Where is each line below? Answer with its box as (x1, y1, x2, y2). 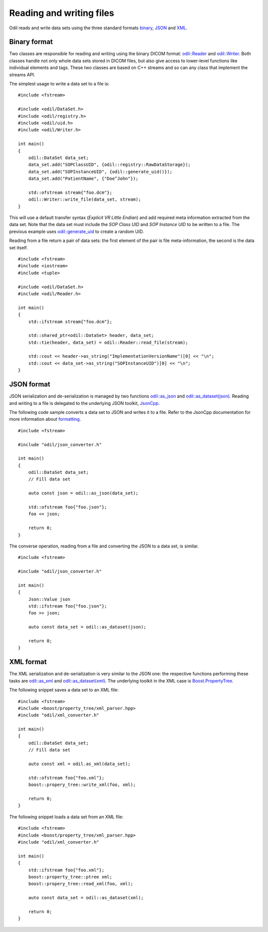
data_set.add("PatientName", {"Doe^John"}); (28, 176, 138, 181)
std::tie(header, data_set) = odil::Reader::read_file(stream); (28, 339, 188, 345)
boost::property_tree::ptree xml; (28, 874, 113, 879)
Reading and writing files (9, 7, 114, 18)
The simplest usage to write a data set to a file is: (9, 81, 110, 87)
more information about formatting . (9, 416, 81, 422)
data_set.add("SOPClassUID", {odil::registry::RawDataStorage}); (28, 162, 191, 167)
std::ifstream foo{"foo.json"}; (28, 604, 107, 609)
